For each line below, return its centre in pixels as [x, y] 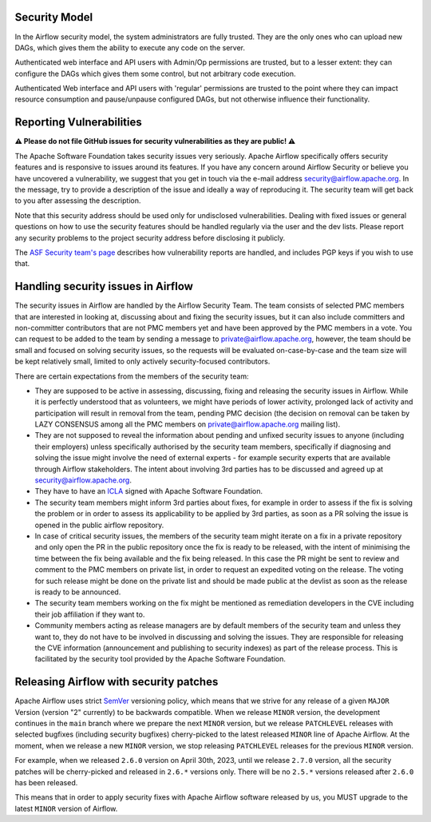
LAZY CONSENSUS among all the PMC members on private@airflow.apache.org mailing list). [188, 424]
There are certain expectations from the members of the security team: [132, 376]
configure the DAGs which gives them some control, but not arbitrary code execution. [155, 73]
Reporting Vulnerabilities [79, 123]
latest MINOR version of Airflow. [66, 808]
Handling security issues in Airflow [104, 286]
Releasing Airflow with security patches [117, 682]
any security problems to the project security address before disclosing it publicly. [150, 238]
